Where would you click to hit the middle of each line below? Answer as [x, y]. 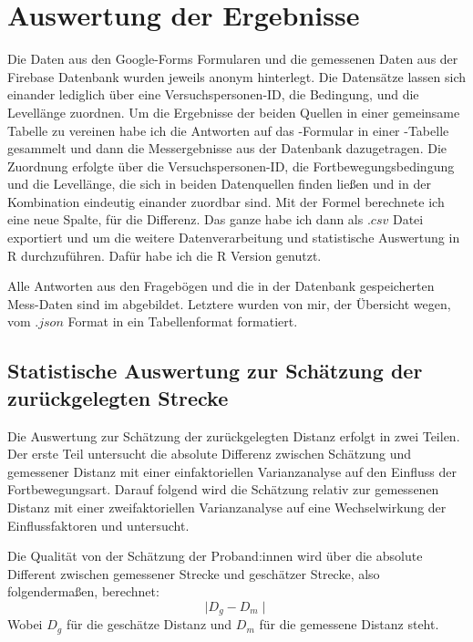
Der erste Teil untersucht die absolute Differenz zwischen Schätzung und [209, 454]
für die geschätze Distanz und [149, 624]
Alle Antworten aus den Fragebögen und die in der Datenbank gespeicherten [221, 286]
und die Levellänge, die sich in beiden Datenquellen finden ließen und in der [219, 184]
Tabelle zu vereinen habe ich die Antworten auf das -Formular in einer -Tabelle [228, 130]
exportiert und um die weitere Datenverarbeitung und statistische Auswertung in [234, 238]
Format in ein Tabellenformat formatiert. [183, 321]
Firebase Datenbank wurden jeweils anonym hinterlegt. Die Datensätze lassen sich [236, 76]
